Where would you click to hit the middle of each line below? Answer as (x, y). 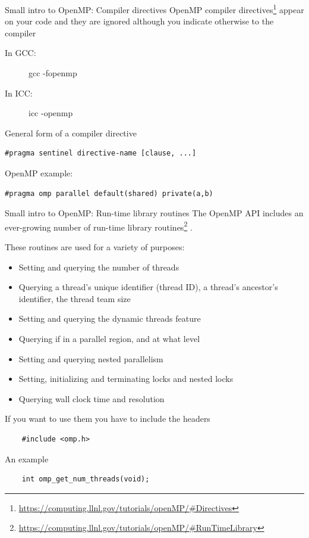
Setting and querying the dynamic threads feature (110, 318)
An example (27, 458)
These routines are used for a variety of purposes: (95, 247)
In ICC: (19, 93)
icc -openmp (51, 113)
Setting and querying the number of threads (99, 267)
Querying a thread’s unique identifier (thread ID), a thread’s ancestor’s (148, 287)
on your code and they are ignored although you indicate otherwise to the (139, 21)
